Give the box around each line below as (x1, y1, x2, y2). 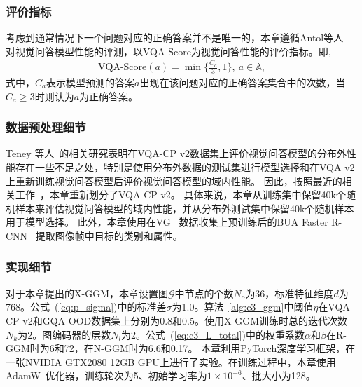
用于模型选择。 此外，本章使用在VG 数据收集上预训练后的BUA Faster (6, 215, 328, 229)
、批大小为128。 (242, 368, 316, 383)
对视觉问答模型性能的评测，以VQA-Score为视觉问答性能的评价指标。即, (6, 43, 331, 58)
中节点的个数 (174, 285, 234, 300)
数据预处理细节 (6, 118, 86, 136)
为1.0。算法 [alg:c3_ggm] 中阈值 (172, 299, 314, 314)
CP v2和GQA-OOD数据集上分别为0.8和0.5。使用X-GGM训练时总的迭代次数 (6, 313, 347, 327)
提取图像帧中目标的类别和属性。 (35, 228, 183, 243)
